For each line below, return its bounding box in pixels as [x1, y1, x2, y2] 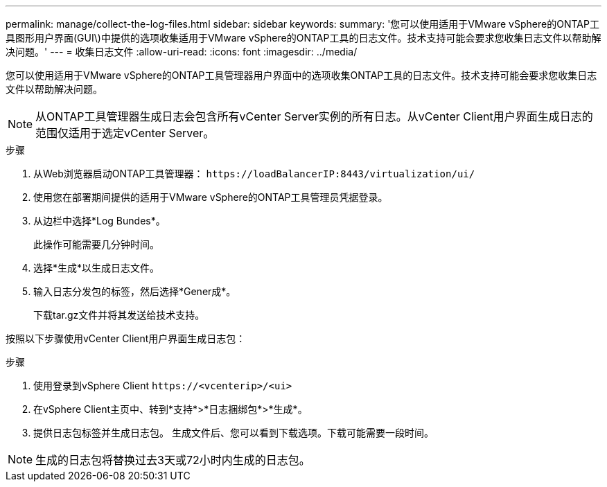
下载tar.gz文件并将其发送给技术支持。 [33, 309, 205, 321]
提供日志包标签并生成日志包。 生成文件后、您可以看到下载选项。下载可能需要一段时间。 [33, 427, 434, 439]
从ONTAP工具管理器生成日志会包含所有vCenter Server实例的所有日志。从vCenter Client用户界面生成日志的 [35, 109, 593, 123]
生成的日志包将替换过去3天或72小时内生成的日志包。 [35, 453, 310, 467]
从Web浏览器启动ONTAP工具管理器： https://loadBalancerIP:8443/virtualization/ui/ [33, 168, 475, 179]
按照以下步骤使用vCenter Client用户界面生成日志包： [6, 333, 246, 344]
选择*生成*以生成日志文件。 [33, 262, 160, 274]
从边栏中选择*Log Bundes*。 [33, 215, 166, 227]
